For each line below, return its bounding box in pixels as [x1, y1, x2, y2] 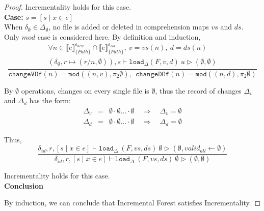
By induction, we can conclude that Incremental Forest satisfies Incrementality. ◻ [4, 197, 261, 208]
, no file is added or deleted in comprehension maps [48, 21, 209, 32]
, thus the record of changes [155, 85, 242, 96]
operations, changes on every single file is [21, 85, 149, 96]
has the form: [29, 95, 71, 106]
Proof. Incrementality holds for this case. [4, 2, 131, 12]
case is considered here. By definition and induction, [37, 31, 201, 42]
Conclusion [4, 180, 44, 191]
